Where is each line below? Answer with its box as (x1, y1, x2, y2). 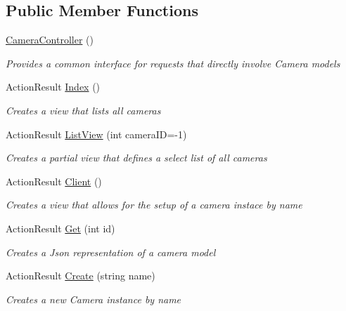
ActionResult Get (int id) (6, 220, 115, 235)
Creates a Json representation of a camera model (6, 244, 216, 259)
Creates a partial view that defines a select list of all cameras (6, 150, 267, 165)
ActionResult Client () (6, 173, 102, 188)
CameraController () (6, 32, 94, 47)
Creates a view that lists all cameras (6, 102, 161, 117)
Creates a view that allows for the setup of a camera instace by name (6, 197, 302, 212)
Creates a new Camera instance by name (6, 291, 181, 306)
